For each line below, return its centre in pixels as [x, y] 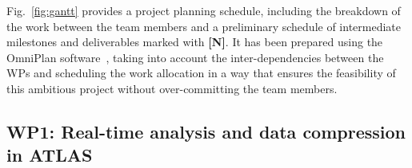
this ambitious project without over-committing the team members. [172, 88]
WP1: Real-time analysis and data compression [206, 131]
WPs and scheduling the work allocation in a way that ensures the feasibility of [201, 73]
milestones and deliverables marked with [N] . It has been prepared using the [195, 42]
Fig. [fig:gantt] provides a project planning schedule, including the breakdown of [204, 10]
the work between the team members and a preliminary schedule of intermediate [204, 26]
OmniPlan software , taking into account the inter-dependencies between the [195, 57]
